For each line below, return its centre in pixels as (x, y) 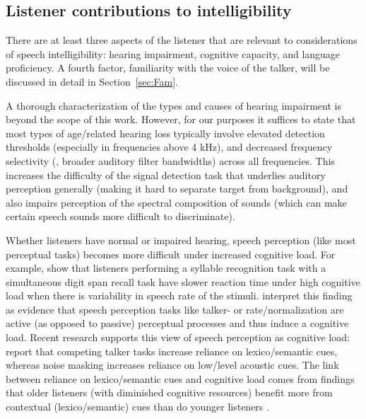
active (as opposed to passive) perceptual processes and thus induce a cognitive (177, 323)
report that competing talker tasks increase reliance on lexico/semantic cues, (172, 351)
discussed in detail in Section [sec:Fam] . (92, 81)
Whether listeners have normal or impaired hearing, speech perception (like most (181, 240)
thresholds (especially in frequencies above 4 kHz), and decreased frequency (169, 147)
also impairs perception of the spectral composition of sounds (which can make (176, 202)
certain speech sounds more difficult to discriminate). (120, 216)
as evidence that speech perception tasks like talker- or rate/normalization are (175, 309)
